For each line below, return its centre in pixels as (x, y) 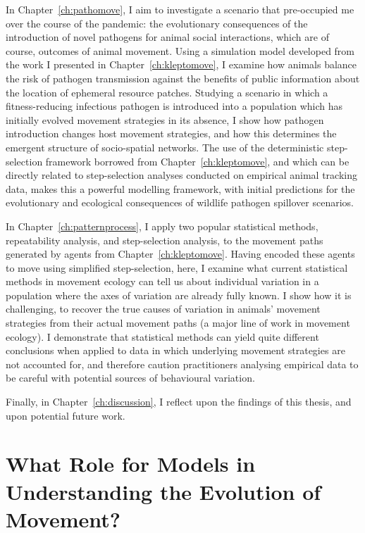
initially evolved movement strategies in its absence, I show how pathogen (165, 119)
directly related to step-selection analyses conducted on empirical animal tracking (181, 175)
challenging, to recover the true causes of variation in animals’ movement (163, 309)
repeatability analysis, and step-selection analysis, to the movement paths (165, 240)
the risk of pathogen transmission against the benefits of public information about (183, 78)
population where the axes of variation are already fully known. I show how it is (179, 295)
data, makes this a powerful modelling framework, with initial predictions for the (180, 188)
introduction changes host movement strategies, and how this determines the (171, 133)
